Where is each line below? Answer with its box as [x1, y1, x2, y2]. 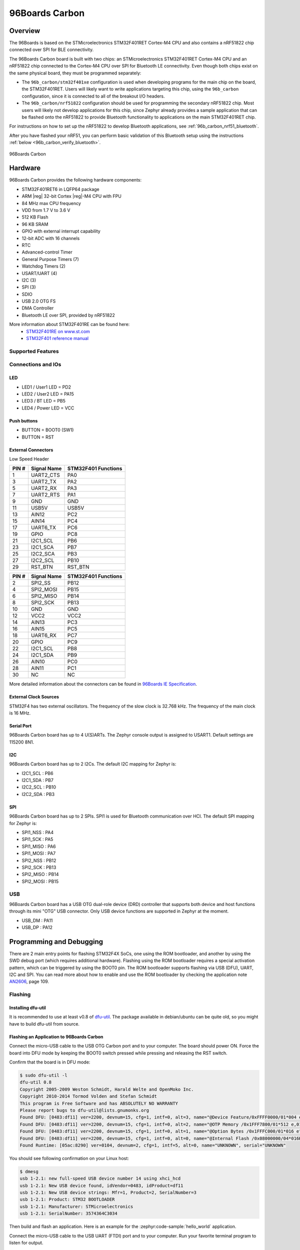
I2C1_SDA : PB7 [21, 777, 53, 783]
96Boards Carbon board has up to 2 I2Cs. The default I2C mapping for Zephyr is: [9, 761, 176, 767]
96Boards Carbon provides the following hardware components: [9, 177, 142, 183]
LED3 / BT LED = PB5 [21, 398, 66, 404]
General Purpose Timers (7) [21, 256, 79, 262]
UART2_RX [30, 485, 57, 492]
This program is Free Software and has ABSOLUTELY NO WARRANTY [19, 1100, 178, 1106]
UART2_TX [30, 478, 57, 485]
